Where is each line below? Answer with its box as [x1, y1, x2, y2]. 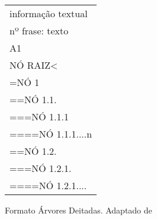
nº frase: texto [9, 24, 69, 37]
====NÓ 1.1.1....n [9, 127, 92, 141]
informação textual [9, 7, 88, 20]
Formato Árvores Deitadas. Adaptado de [5, 204, 152, 216]
